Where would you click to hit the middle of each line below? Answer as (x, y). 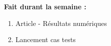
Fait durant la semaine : (45, 6)
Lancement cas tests (45, 39)
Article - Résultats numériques (61, 23)
